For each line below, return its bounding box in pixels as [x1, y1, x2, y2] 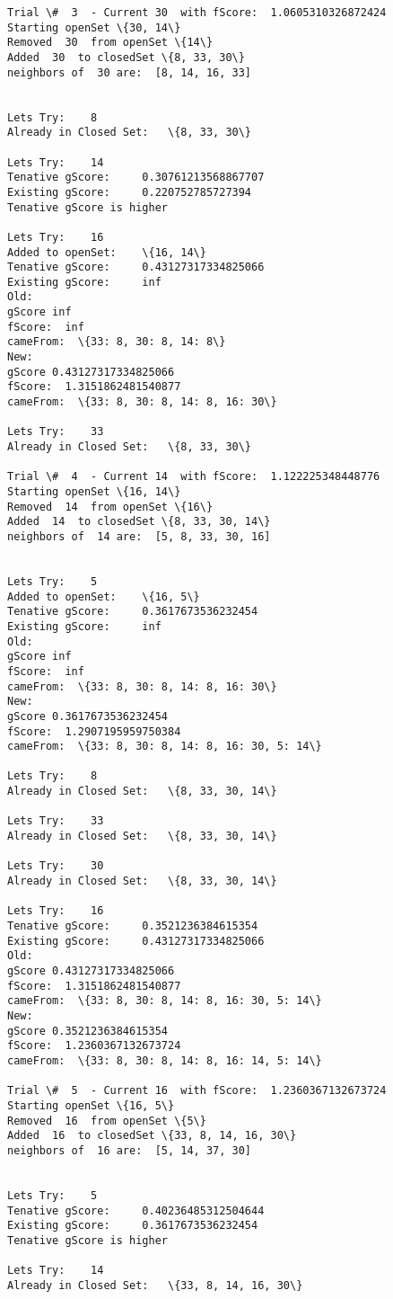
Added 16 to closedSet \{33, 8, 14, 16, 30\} [7, 1129, 297, 1143]
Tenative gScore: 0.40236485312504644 [7, 1204, 265, 1217]
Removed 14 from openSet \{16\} [7, 500, 214, 513]
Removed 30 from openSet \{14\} [7, 36, 214, 49]
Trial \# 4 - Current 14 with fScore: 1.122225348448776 [7, 470, 380, 484]
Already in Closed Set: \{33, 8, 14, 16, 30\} [7, 1278, 303, 1292]
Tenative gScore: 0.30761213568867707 [7, 171, 265, 184]
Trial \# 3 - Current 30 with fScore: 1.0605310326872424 [7, 6, 387, 19]
